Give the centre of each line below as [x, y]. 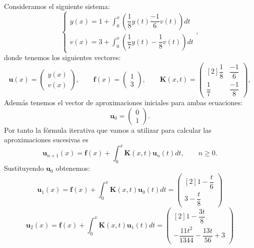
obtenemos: [73, 168]
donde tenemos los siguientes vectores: [62, 57]
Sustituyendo [24, 168]
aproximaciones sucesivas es [46, 140]
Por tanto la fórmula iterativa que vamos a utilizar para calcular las [108, 130]
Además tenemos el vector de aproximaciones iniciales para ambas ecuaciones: [123, 102]
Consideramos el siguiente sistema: [57, 6]
